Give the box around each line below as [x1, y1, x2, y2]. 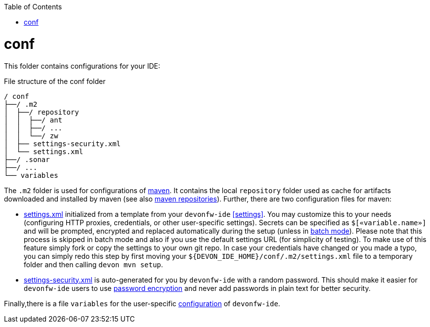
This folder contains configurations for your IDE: [4, 61, 161, 70]
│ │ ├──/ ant [4, 116, 63, 124]
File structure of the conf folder [4, 77, 106, 85]
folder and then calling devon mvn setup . [24, 260, 163, 269]
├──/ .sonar [4, 155, 50, 163]
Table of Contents [4, 2, 62, 11]
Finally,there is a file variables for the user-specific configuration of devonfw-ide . [4, 299, 280, 308]
